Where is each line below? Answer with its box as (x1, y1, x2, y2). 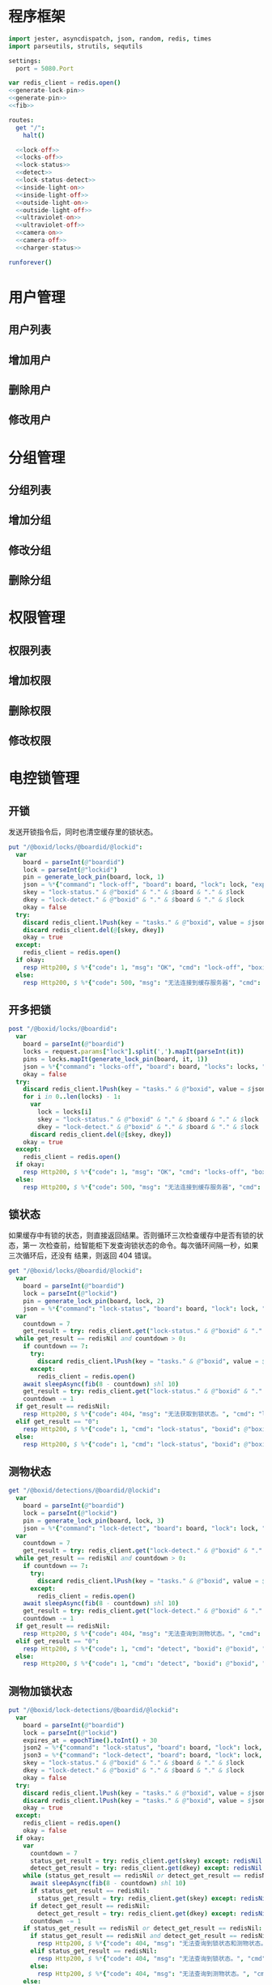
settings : (8, 57, 42, 65)
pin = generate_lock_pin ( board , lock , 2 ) (23, 1297, 164, 1305)
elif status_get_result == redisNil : (29, 1947, 158, 1956)
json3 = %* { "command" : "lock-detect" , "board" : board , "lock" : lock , (23, 1751, 263, 1760)
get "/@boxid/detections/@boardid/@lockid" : (8, 1487, 161, 1495)
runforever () (8, 258, 53, 266)
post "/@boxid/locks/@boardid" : (8, 1025, 117, 1033)
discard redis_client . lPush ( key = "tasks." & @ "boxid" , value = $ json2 (23, 1789, 270, 1797)
